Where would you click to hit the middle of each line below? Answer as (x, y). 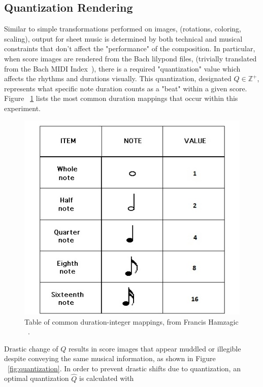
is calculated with (106, 378)
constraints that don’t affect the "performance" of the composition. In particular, (130, 48)
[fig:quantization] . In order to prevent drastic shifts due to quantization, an (124, 368)
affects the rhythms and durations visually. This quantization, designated (118, 78)
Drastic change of (31, 348)
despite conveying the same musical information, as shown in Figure (110, 358)
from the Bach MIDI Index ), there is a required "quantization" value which (122, 68)
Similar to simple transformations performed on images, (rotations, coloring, (123, 29)
